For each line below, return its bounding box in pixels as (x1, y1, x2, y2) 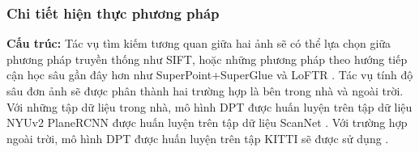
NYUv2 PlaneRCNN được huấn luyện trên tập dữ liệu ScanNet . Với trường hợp (6, 114, 408, 131)
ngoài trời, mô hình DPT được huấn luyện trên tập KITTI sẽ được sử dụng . (6, 129, 389, 146)
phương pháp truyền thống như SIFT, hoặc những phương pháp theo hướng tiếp (6, 50, 408, 67)
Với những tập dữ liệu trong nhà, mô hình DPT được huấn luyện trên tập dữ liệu (6, 98, 413, 115)
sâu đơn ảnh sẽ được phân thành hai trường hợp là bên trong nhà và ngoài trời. (6, 82, 404, 99)
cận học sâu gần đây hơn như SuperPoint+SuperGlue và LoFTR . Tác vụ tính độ (6, 66, 413, 83)
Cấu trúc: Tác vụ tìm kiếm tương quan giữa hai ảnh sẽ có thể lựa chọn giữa (6, 35, 391, 52)
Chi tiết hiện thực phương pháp (6, 2, 220, 23)
